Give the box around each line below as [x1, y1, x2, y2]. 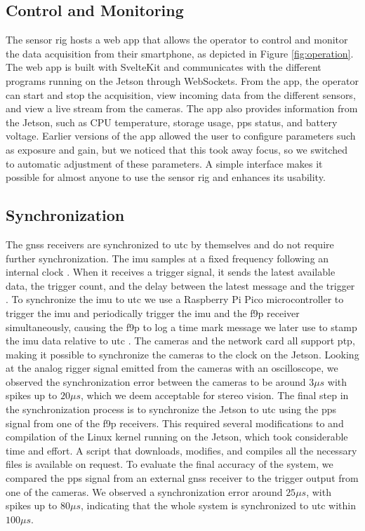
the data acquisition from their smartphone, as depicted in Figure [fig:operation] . [6, 46, 354, 60]
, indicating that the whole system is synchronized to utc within [80, 498, 356, 513]
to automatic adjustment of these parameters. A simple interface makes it [6, 156, 323, 170]
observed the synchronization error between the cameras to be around [6, 374, 306, 389]
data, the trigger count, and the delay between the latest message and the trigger [6, 278, 355, 293]
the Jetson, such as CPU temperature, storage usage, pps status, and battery [6, 114, 338, 129]
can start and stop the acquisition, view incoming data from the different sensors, [6, 87, 356, 102]
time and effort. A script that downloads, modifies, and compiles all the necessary [6, 443, 357, 457]
